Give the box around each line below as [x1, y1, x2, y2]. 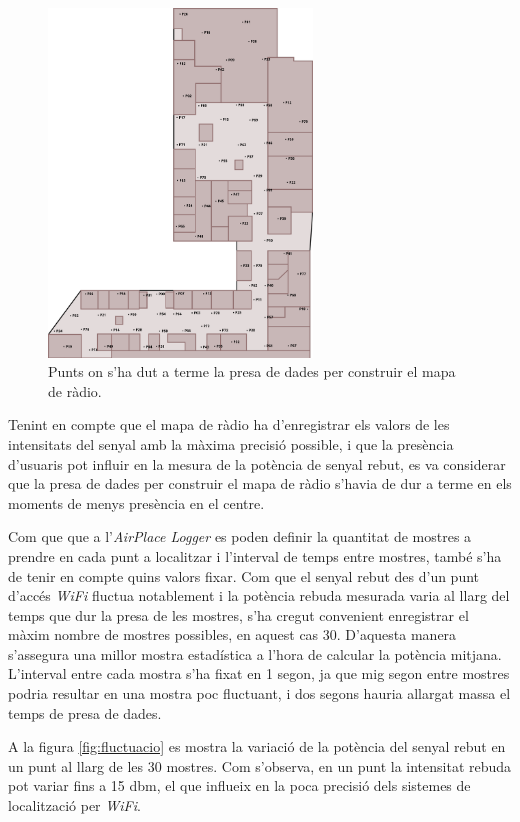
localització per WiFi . [8, 795, 141, 816]
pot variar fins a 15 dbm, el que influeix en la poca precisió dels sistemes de [8, 775, 471, 796]
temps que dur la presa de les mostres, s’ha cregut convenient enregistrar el [8, 604, 469, 625]
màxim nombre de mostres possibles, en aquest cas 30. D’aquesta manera [8, 624, 457, 645]
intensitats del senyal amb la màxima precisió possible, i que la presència [8, 433, 454, 454]
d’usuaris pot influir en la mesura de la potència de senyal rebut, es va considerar [8, 453, 506, 474]
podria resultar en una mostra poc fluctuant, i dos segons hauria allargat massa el [8, 683, 511, 704]
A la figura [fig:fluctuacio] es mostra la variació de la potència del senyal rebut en [8, 736, 506, 757]
